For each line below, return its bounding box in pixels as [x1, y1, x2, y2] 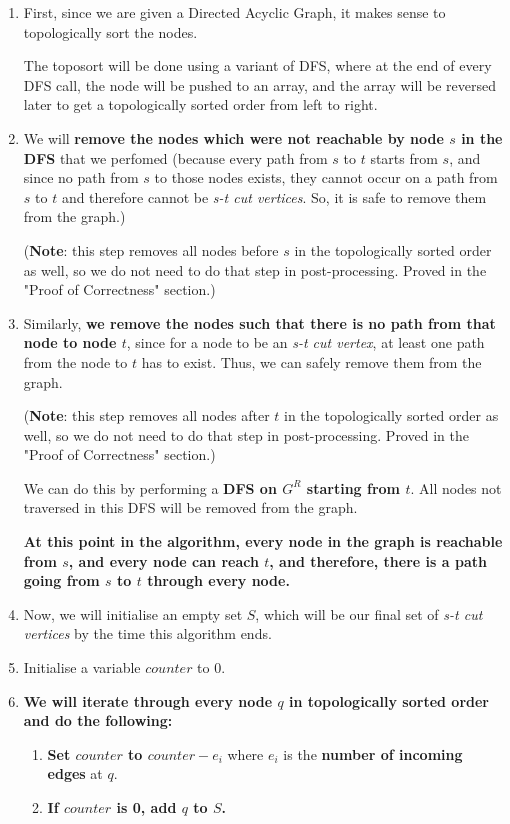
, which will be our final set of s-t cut [255, 603, 483, 624]
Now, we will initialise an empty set [23, 603, 243, 624]
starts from [370, 147, 438, 168]
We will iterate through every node [23, 690, 273, 711]
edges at [47, 763, 103, 784]
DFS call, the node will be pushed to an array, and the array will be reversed [23, 74, 496, 95]
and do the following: [23, 710, 173, 731]
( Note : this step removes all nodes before [23, 239, 279, 260]
